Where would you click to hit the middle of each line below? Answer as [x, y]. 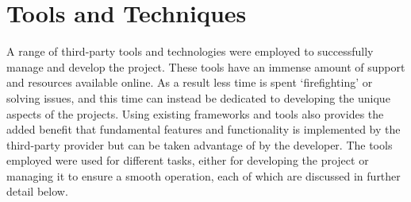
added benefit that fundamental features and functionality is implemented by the [204, 129]
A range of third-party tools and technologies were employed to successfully [190, 51]
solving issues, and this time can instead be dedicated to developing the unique [198, 97]
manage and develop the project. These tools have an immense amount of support [206, 66]
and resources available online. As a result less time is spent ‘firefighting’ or [190, 82]
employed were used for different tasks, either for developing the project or [188, 160]
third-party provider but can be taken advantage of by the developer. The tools [200, 144]
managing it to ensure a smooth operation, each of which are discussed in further [204, 175]
